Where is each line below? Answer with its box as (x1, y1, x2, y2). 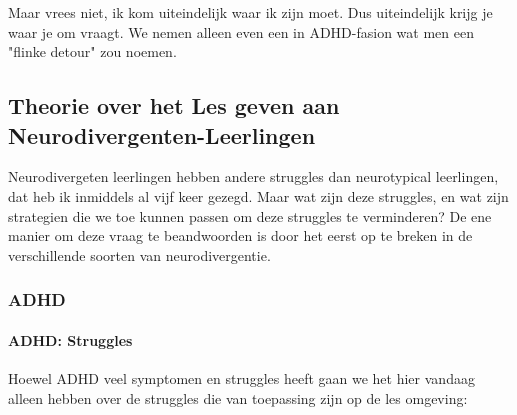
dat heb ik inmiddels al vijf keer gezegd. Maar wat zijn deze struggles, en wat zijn (8, 185, 509, 206)
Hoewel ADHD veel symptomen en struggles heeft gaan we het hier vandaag (8, 367, 475, 388)
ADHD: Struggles (8, 329, 133, 350)
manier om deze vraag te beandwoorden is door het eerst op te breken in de (8, 225, 473, 246)
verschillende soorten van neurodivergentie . (8, 244, 271, 265)
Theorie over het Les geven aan (8, 90, 340, 121)
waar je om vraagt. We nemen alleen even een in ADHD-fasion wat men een (8, 21, 474, 42)
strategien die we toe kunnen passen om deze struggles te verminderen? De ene (8, 205, 492, 226)
